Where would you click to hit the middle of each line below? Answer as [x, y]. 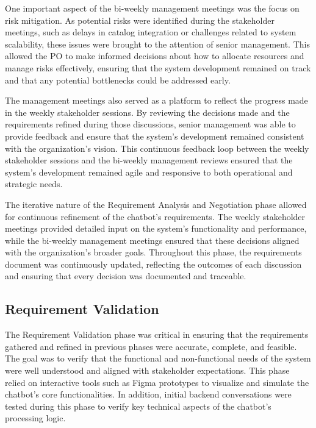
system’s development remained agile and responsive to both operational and [149, 172]
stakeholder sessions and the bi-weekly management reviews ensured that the [149, 160]
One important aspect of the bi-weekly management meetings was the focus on [152, 8]
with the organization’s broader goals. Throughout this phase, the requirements [153, 252]
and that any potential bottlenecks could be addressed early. [118, 80]
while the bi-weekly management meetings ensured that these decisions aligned [152, 240]
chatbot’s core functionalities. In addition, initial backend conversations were [148, 394]
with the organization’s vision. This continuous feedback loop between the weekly [157, 148]
